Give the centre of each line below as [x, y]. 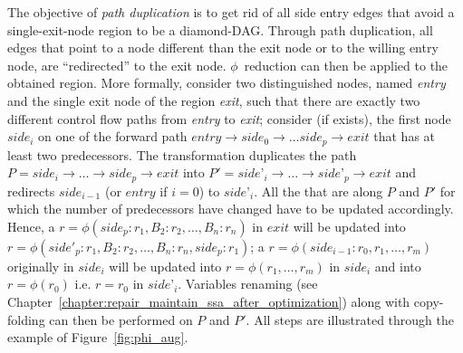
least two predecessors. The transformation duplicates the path [182, 154]
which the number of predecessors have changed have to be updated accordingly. [231, 209]
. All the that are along [318, 191]
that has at [405, 136]
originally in [41, 266]
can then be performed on [121, 319]
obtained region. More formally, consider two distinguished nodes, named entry [227, 83]
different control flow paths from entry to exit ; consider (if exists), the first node [229, 118]
